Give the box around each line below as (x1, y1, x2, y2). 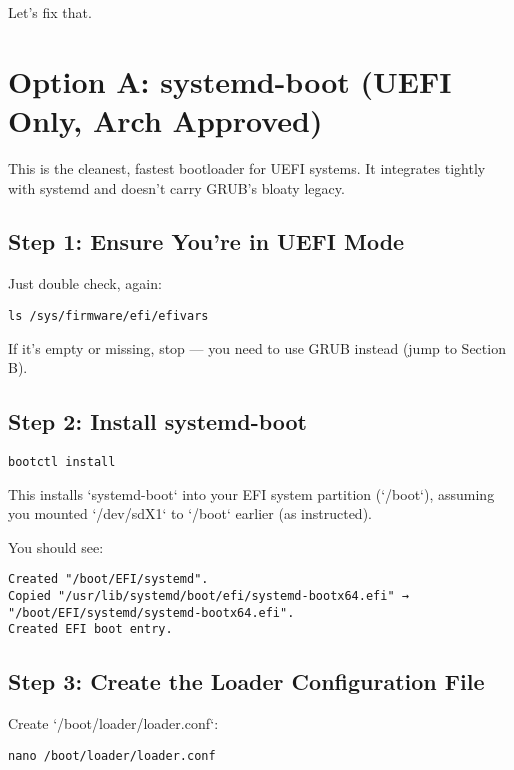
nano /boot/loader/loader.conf (8, 748, 216, 763)
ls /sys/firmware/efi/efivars (8, 308, 209, 323)
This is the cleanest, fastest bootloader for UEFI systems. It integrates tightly (8, 157, 486, 178)
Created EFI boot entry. (8, 622, 173, 637)
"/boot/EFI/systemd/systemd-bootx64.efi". (8, 605, 295, 620)
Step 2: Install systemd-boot (8, 406, 307, 437)
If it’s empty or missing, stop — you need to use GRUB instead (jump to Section (8, 337, 506, 358)
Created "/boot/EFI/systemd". (8, 572, 209, 587)
